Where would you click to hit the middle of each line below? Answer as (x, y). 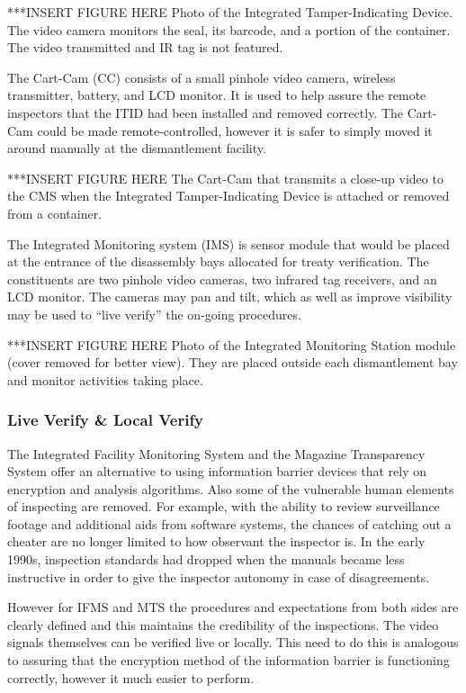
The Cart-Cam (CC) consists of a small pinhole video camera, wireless (202, 77)
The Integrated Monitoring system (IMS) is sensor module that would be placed (229, 243)
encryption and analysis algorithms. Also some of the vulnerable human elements (231, 488)
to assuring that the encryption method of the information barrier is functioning (229, 660)
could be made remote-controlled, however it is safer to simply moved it (235, 130)
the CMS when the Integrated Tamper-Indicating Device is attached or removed (229, 196)
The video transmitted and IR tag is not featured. (145, 47)
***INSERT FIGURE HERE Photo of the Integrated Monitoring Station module (232, 344)
